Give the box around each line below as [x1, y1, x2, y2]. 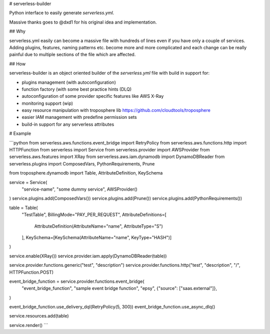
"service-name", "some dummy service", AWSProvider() [21, 186, 137, 192]
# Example [9, 130, 31, 136]
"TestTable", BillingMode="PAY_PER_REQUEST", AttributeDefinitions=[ [21, 212, 167, 218]
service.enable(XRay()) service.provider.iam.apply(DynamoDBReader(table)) [9, 253, 167, 259]
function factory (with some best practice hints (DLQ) [21, 86, 132, 92]
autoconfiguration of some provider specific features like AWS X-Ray [21, 93, 164, 99]
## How [9, 61, 26, 67]
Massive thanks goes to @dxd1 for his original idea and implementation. [9, 19, 157, 25]
